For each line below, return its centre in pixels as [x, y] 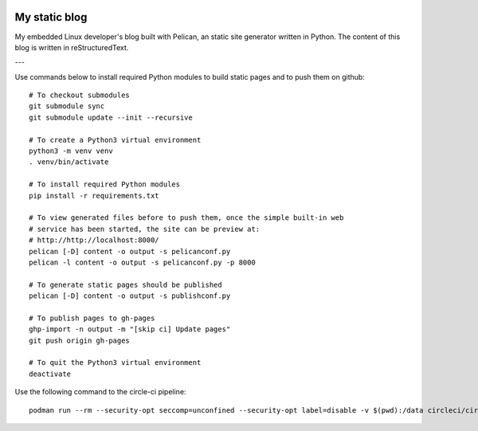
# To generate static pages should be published [125, 284]
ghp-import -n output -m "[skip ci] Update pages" [130, 329]
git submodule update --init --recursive [111, 117]
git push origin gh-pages [80, 340]
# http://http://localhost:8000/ [94, 240]
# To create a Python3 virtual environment [115, 140]
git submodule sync [67, 106]
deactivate [50, 374]
